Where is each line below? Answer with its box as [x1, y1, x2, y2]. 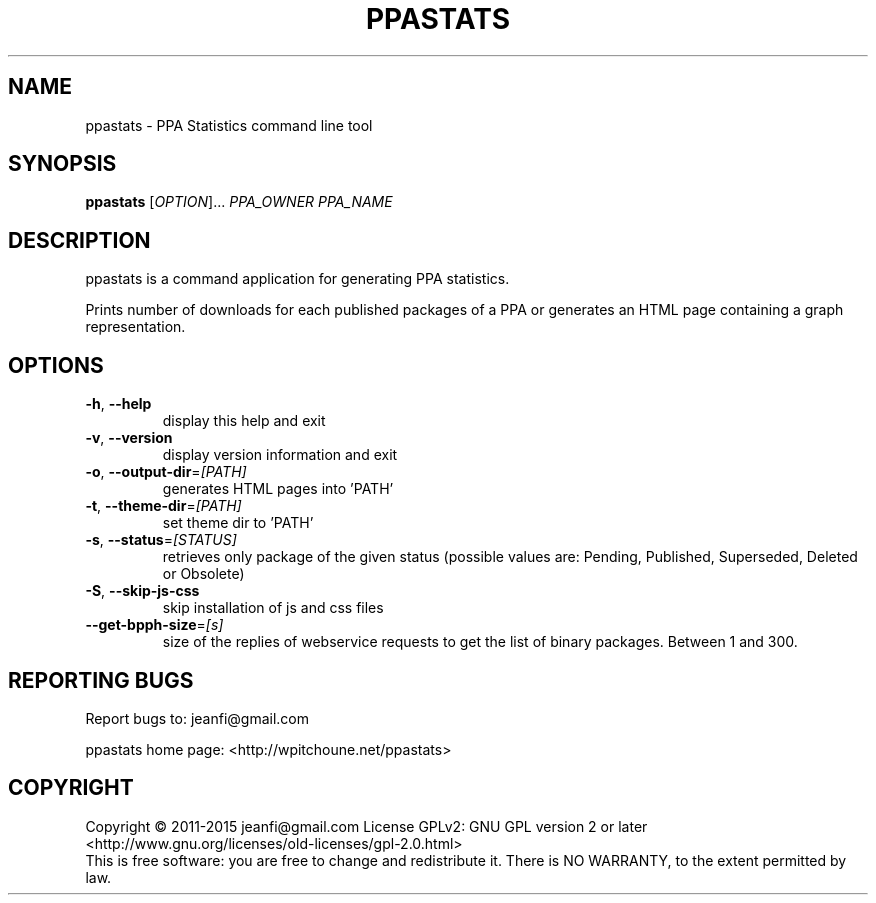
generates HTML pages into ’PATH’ [162, 480, 394, 498]
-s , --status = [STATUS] [85, 531, 237, 549]
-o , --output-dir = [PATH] [85, 463, 247, 481]
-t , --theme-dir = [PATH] [85, 497, 242, 515]
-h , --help [85, 395, 152, 413]
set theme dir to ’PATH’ [162, 514, 314, 532]
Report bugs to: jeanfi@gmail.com [85, 709, 310, 727]
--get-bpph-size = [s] [85, 616, 224, 634]
